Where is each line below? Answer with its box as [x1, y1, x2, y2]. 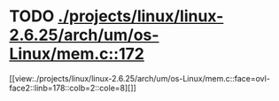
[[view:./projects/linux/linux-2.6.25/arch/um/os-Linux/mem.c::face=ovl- [9, 73, 270, 83]
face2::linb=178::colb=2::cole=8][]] [9, 82, 137, 93]
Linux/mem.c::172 [9, 44, 144, 64]
